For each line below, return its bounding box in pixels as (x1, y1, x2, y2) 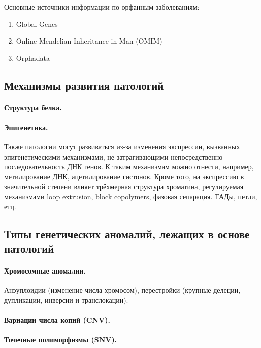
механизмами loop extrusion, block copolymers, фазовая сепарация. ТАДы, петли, (4, 191, 257, 202)
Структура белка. (4, 102, 62, 112)
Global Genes (16, 18, 58, 29)
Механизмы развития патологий (4, 77, 164, 93)
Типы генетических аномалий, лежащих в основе (4, 225, 250, 241)
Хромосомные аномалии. (4, 265, 86, 276)
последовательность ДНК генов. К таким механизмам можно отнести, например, (4, 161, 254, 172)
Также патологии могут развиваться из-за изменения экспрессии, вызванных (4, 141, 240, 152)
